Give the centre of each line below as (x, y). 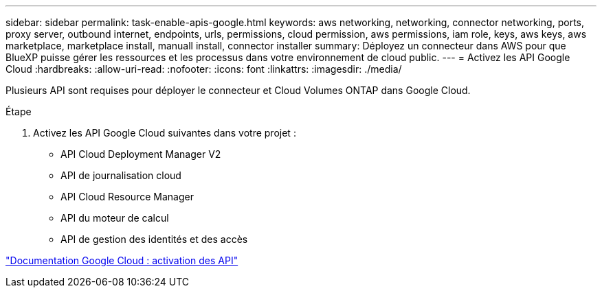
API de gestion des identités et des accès (154, 239)
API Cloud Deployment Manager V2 (141, 154)
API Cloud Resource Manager (127, 197)
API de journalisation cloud (121, 175)
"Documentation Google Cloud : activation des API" (122, 260)
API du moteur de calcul (115, 218)
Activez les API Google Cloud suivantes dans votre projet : (165, 133)
